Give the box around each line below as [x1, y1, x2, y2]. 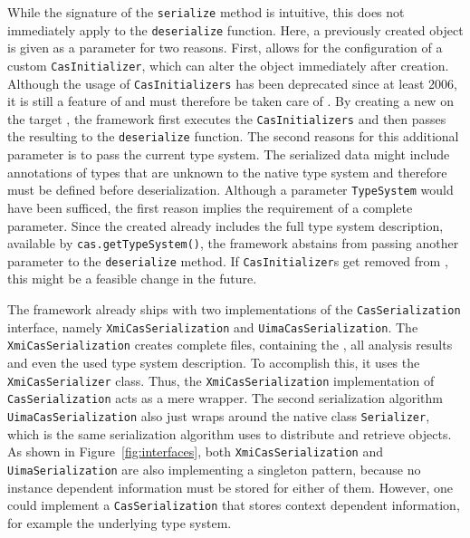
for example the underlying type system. [7, 513, 232, 532]
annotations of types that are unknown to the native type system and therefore [7, 162, 447, 181]
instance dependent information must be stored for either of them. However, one [7, 477, 453, 496]
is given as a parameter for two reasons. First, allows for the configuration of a [7, 38, 443, 57]
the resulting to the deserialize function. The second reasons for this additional [7, 127, 459, 146]
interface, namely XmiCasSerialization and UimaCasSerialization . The [7, 317, 418, 336]
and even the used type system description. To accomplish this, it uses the [7, 353, 420, 372]
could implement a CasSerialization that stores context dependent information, [7, 495, 460, 514]
